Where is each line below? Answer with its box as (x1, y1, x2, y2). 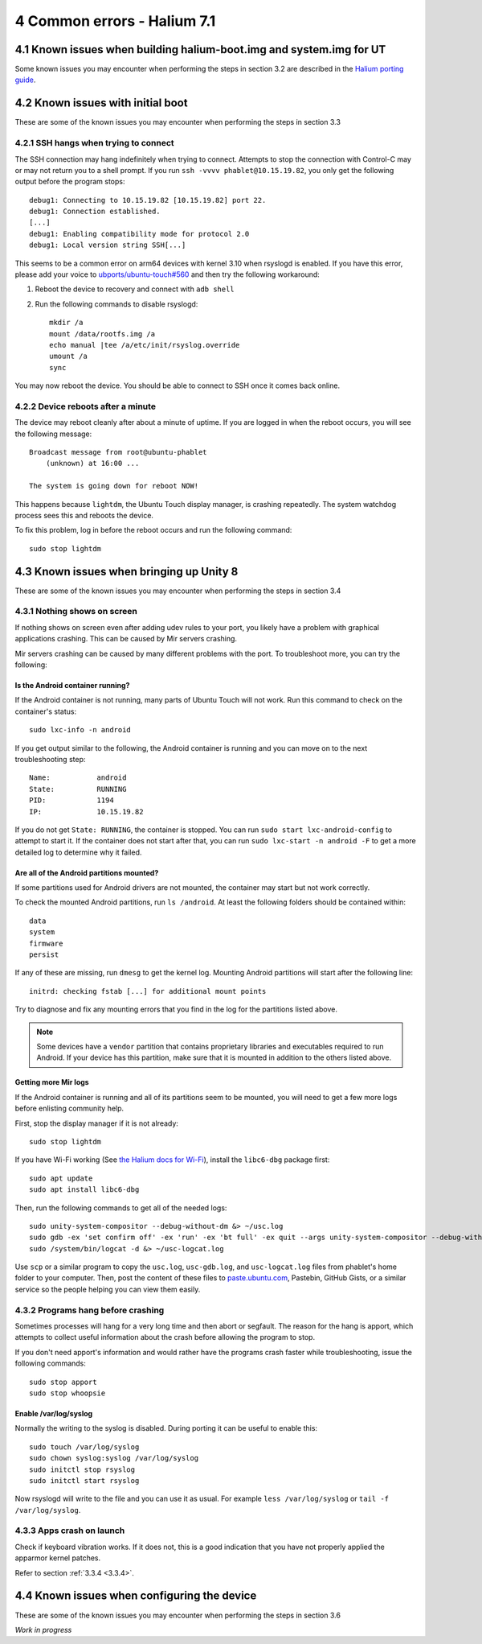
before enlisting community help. (14, 1103, 125, 1114)
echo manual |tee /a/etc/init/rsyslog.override (49, 340, 240, 349)
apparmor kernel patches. (14, 1553, 101, 1563)
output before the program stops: (14, 177, 125, 187)
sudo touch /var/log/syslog (29, 1442, 140, 1452)
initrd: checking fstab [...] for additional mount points (29, 987, 267, 995)
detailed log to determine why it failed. (14, 847, 142, 857)
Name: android (29, 773, 127, 782)
